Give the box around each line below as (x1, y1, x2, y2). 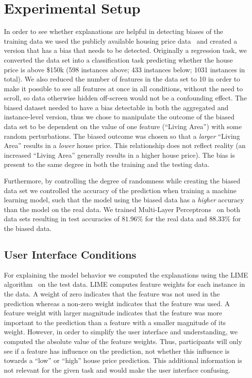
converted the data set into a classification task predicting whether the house (4, 54, 233, 65)
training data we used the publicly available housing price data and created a (4, 35, 237, 46)
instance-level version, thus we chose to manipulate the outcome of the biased (4, 112, 235, 122)
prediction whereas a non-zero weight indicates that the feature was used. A (4, 298, 230, 308)
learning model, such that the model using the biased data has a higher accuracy (4, 195, 244, 205)
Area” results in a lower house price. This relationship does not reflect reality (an (4, 140, 246, 150)
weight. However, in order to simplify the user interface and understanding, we (4, 327, 238, 337)
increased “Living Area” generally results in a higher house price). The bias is (4, 149, 235, 160)
